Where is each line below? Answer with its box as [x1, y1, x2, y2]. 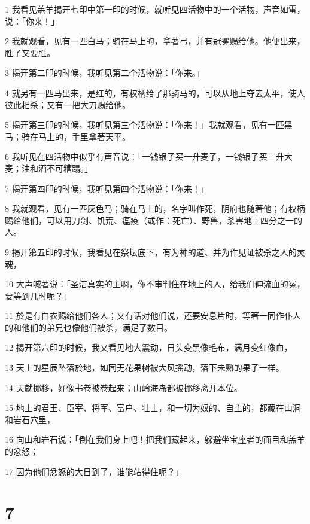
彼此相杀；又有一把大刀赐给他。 [5, 98, 130, 111]
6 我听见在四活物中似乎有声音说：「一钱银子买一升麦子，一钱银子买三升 [5, 150, 284, 163]
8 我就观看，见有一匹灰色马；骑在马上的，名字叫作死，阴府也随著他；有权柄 [5, 202, 305, 215]
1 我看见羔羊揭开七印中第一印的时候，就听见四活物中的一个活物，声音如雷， [5, 3, 305, 15]
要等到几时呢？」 [5, 289, 72, 301]
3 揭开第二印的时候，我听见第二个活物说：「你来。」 [5, 66, 205, 79]
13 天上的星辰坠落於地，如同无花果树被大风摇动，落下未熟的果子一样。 [5, 361, 284, 374]
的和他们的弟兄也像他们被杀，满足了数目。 [5, 321, 172, 333]
